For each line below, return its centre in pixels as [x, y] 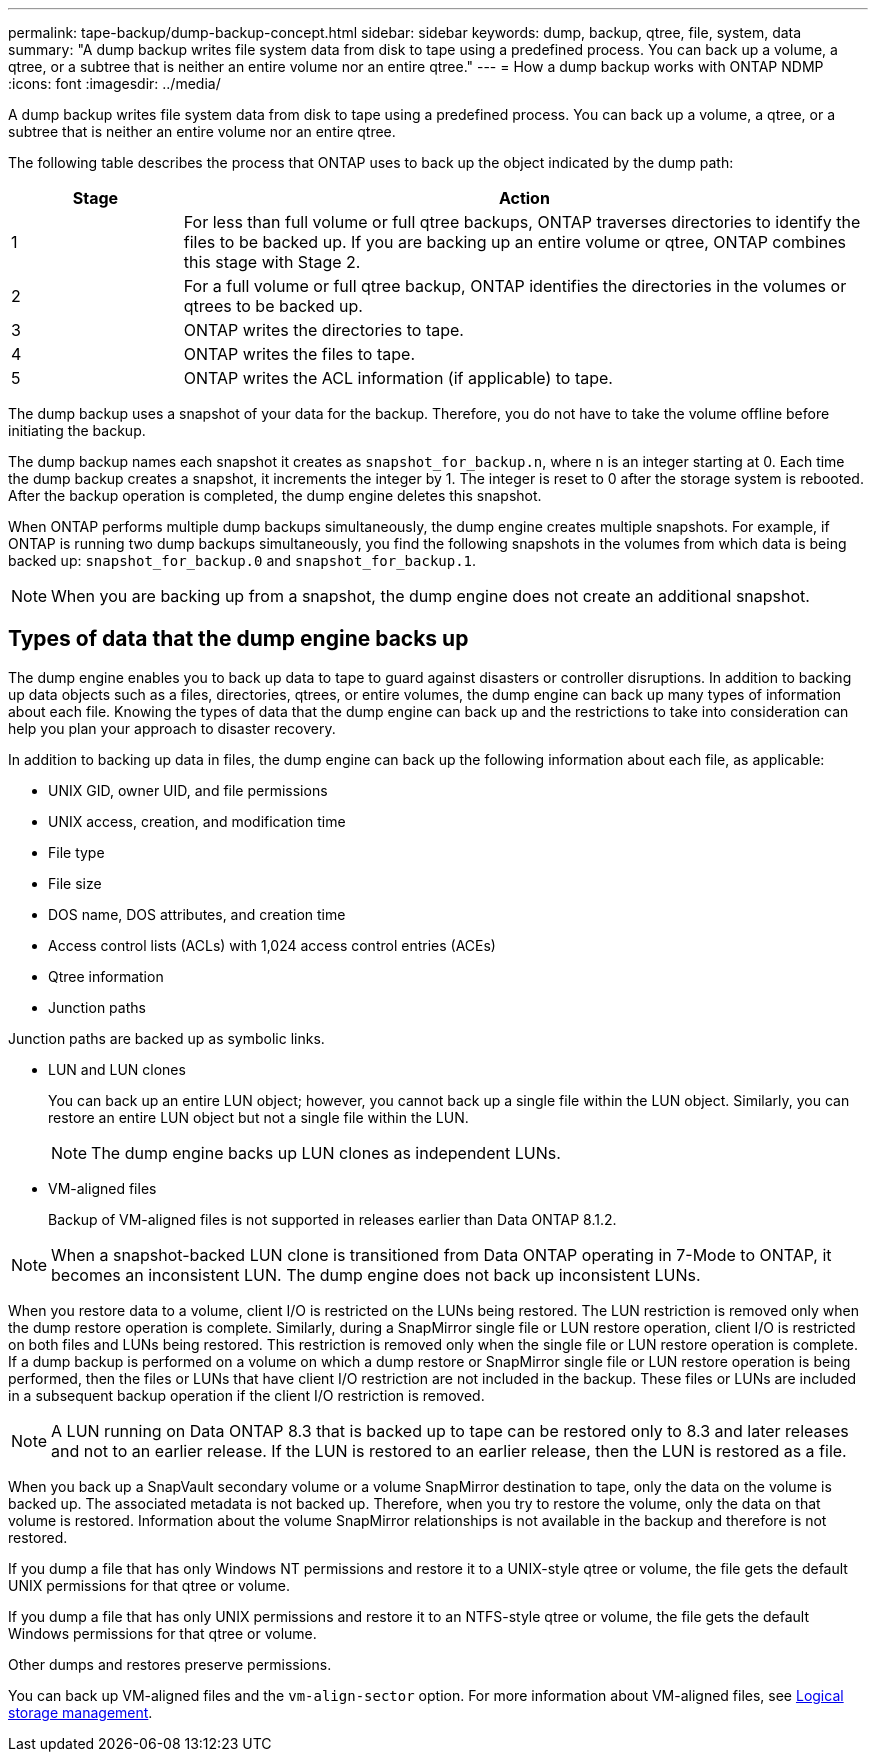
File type [76, 852]
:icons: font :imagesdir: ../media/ [114, 83]
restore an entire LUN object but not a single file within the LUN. [258, 1117]
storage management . [80, 1712]
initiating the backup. [77, 430]
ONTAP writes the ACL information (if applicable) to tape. [398, 378]
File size [75, 883]
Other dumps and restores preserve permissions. [170, 1664]
